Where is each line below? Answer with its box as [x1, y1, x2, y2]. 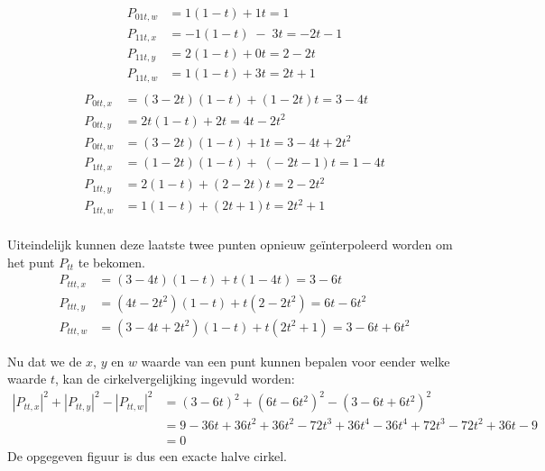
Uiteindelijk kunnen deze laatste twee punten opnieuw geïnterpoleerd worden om [7, 234, 453, 253]
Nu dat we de [7, 351, 82, 370]
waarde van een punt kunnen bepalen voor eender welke [141, 351, 450, 370]
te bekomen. [78, 252, 145, 271]
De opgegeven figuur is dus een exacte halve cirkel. [7, 446, 287, 465]
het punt [7, 252, 55, 271]
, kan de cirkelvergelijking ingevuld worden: [54, 369, 295, 388]
